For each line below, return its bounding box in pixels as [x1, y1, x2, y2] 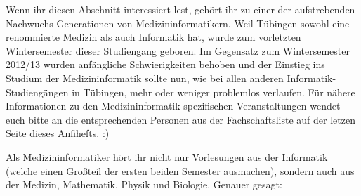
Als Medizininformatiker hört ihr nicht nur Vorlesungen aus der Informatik [6, 149, 328, 164]
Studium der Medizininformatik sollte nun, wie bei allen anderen [6, 70, 284, 85]
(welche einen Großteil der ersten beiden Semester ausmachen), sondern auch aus [6, 163, 355, 178]
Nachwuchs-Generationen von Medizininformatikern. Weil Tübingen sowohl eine [6, 15, 350, 30]
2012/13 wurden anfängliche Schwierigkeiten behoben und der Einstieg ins [6, 57, 325, 72]
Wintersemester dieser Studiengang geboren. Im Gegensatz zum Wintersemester [6, 43, 350, 58]
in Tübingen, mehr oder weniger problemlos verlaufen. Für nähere [72, 84, 355, 99]
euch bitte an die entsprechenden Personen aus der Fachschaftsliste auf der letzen [6, 112, 355, 126]
